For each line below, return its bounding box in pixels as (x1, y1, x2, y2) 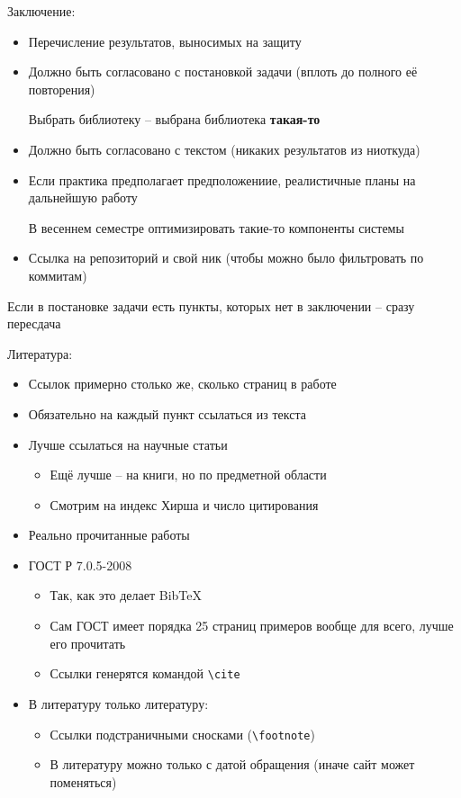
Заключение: (7, 2, 76, 20)
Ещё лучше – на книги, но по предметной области (50, 465, 327, 484)
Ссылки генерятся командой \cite (50, 664, 240, 683)
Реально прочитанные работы (28, 525, 190, 544)
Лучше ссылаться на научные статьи (28, 435, 228, 453)
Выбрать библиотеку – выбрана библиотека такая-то (28, 110, 321, 129)
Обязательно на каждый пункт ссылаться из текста (28, 404, 306, 423)
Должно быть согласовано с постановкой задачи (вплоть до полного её (28, 62, 418, 81)
